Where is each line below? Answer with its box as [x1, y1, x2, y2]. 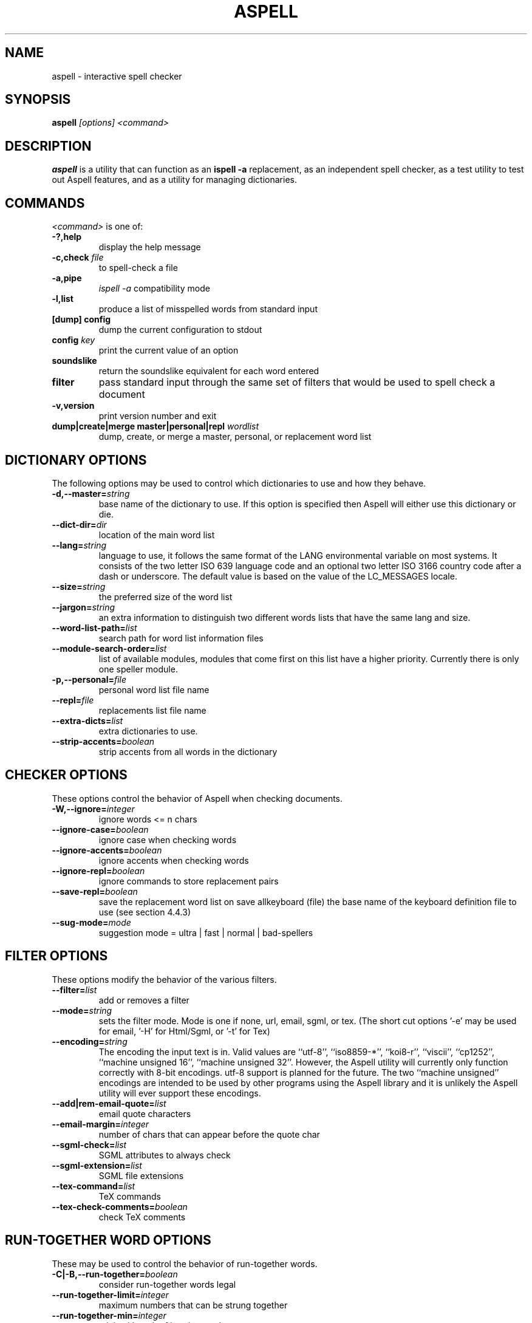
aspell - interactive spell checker [52, 70, 182, 81]
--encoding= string [52, 1036, 128, 1047]
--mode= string [52, 1005, 112, 1016]
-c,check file [52, 252, 104, 263]
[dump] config [52, 314, 111, 325]
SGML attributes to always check [98, 1149, 231, 1160]
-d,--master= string [52, 488, 130, 499]
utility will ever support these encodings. [98, 1087, 261, 1098]
